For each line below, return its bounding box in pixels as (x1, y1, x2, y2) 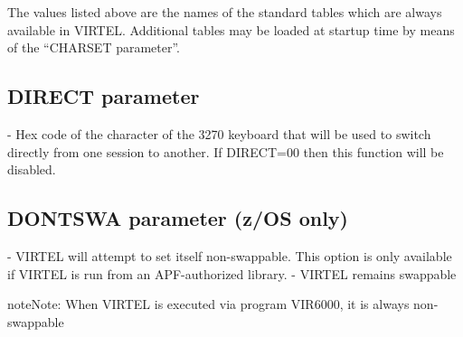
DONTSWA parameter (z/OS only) (7, 204, 348, 232)
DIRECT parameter (7, 82, 200, 110)
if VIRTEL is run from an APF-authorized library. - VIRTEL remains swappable (7, 264, 457, 283)
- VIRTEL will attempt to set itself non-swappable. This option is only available (7, 246, 452, 265)
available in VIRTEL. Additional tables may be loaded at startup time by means (7, 20, 455, 39)
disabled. (7, 160, 56, 179)
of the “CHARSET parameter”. (7, 38, 181, 57)
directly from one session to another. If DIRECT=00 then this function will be (7, 142, 444, 161)
